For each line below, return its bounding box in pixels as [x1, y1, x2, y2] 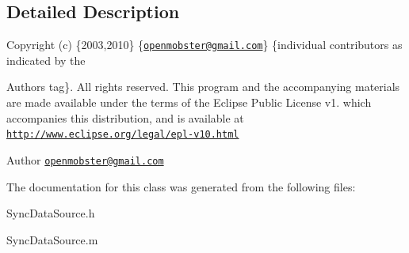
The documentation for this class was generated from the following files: [6, 178, 356, 194]
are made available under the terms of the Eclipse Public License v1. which [6, 94, 372, 111]
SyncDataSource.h [6, 205, 95, 221]
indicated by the [6, 51, 86, 68]
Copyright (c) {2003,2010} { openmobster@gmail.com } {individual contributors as [6, 36, 403, 53]
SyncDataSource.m [6, 231, 98, 247]
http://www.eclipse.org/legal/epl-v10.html [6, 129, 239, 141]
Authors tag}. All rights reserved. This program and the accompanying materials [6, 78, 400, 95]
